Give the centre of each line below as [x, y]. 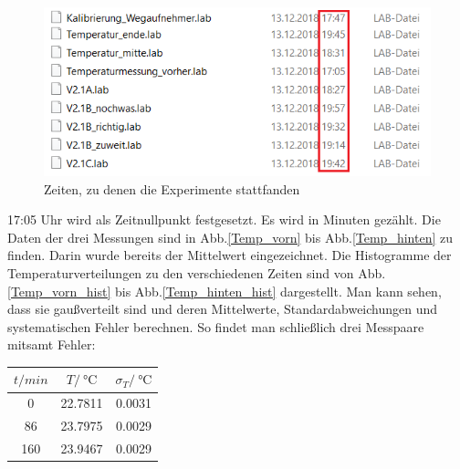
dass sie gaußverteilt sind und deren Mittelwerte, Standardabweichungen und [223, 309]
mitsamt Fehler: [52, 344]
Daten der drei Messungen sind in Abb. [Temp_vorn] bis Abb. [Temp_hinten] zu [230, 237]
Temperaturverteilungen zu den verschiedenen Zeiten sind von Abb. [197, 273]
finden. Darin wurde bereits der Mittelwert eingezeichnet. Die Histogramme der [230, 255]
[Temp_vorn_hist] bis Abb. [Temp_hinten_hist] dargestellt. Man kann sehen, [225, 291]
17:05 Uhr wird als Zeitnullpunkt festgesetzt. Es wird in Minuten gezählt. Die [224, 219]
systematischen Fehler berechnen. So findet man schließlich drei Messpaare [216, 326]
